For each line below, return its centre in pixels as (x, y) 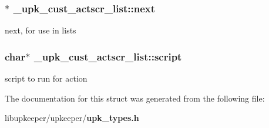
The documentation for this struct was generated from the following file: (135, 98)
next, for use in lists (41, 30)
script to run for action (46, 78)
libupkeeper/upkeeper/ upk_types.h (72, 118)
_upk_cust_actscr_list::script (108, 56)
